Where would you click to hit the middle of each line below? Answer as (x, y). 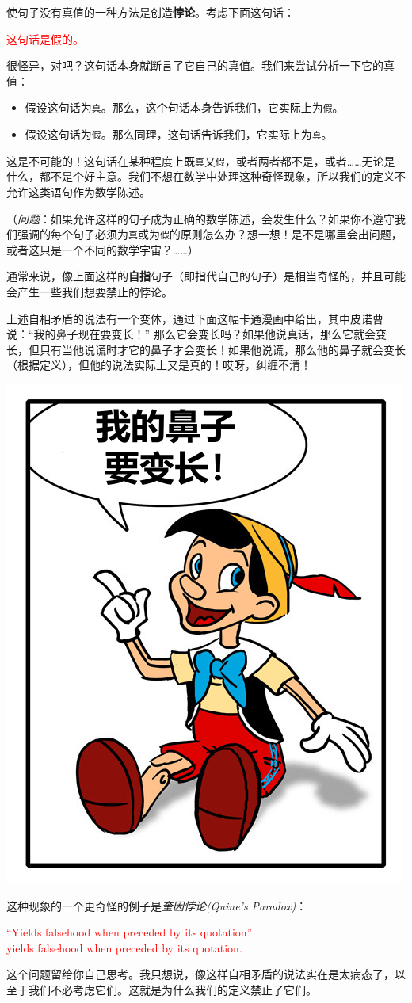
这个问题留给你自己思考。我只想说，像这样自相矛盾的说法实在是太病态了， (200, 974)
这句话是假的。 (45, 38)
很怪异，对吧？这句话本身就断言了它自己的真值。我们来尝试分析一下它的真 (200, 65)
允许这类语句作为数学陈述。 (78, 191)
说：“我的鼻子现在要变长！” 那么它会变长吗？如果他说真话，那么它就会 (191, 334)
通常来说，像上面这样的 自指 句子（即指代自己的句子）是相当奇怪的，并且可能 (206, 276)
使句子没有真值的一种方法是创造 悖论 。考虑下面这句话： (151, 12)
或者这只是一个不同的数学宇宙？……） (103, 249)
